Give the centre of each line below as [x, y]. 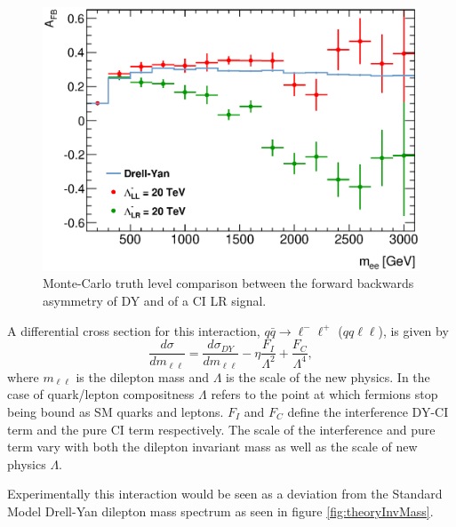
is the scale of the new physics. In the [328, 376]
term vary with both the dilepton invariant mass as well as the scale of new [212, 447]
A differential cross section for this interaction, [134, 330]
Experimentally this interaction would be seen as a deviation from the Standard [225, 494]
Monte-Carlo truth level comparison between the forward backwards [228, 283]
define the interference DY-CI [368, 411]
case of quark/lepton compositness [101, 394]
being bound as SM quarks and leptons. [116, 411]
